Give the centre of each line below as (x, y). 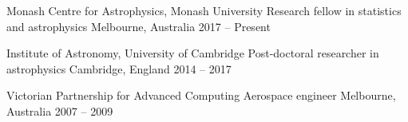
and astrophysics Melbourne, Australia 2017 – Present (139, 26)
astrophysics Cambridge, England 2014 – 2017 (119, 68)
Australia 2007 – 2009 (60, 110)
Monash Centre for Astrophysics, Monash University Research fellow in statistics (204, 10)
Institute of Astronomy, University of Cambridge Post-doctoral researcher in (193, 53)
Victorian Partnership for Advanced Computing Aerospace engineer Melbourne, (201, 95)
